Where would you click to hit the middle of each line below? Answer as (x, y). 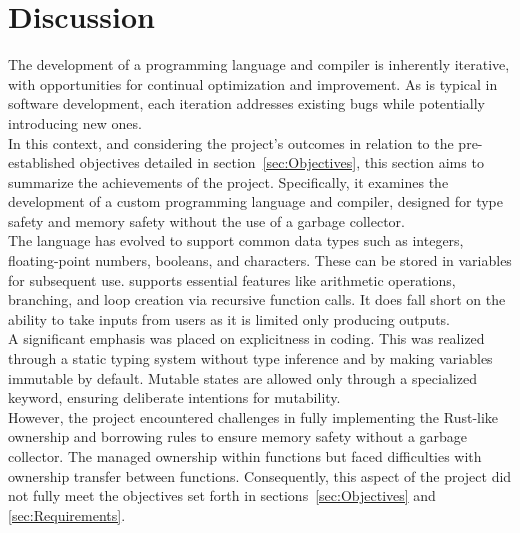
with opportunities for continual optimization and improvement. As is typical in (253, 83)
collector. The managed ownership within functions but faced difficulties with (245, 456)
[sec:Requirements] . (67, 514)
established (42, 162)
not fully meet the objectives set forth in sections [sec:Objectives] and (222, 495)
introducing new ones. (75, 122)
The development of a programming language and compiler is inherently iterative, (259, 64)
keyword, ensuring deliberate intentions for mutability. (174, 397)
